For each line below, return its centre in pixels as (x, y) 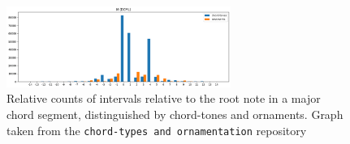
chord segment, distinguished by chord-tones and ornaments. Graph (175, 114)
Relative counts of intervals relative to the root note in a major (164, 98)
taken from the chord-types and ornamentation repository (157, 130)
